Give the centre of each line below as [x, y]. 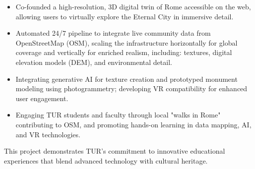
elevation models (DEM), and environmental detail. [94, 62]
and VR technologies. [48, 134]
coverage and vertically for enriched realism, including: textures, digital [124, 52]
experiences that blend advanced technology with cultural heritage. [106, 160]
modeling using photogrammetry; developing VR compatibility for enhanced [131, 88]
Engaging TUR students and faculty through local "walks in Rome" [118, 115]
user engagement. [42, 98]
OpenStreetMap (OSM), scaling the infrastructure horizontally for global [127, 42]
